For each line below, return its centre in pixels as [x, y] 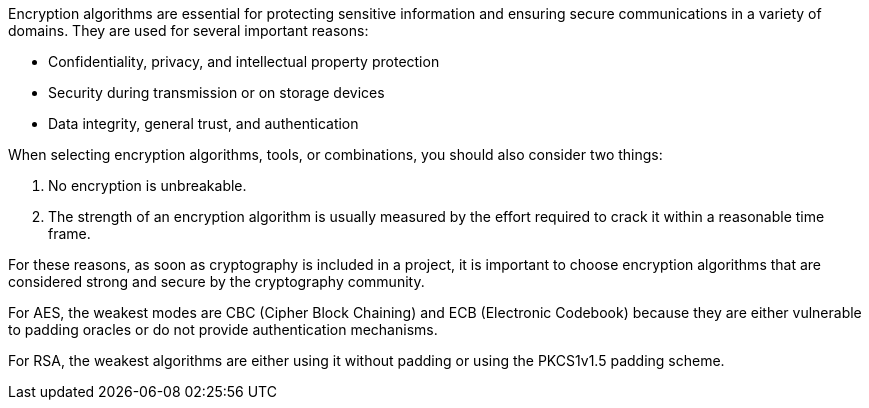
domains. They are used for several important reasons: [188, 30]
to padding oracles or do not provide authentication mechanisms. [223, 329]
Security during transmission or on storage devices [216, 92]
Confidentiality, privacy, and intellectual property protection [244, 61]
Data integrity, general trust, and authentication [203, 123]
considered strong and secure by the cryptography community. [216, 281]
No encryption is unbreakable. [147, 185]
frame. [69, 233]
